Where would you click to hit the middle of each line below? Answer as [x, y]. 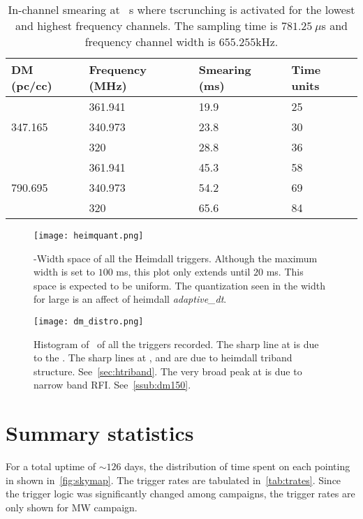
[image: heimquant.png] [89, 236]
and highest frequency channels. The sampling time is [147, 25]
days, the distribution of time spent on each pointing [237, 466]
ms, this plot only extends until [183, 272]
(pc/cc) [32, 85]
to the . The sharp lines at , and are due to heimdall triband [163, 358]
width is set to [65, 272]
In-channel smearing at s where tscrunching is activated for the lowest [181, 9]
